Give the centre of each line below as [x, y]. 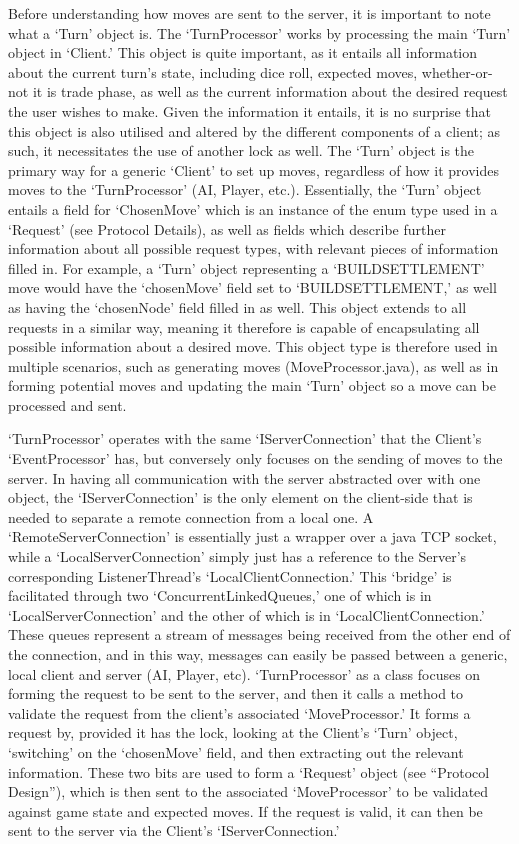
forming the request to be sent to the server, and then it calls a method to [236, 693]
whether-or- [457, 71]
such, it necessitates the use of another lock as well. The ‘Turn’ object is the [241, 150]
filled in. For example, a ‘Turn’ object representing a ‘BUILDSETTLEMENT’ [246, 267]
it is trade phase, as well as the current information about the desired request [270, 91]
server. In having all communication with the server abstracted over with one [244, 477]
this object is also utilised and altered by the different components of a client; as [254, 130]
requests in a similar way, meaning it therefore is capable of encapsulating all [244, 326]
